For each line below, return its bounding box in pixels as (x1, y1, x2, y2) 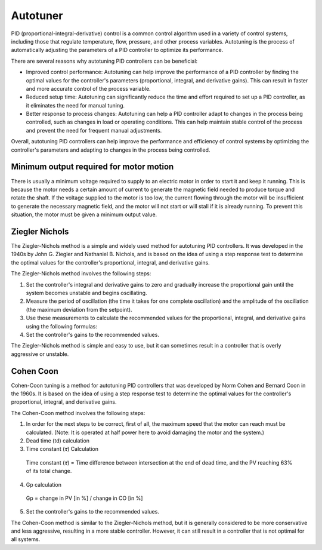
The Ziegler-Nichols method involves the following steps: (11, 270, 151, 277)
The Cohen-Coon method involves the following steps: (11, 409, 145, 416)
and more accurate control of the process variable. (26, 85, 151, 92)
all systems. (11, 536, 41, 543)
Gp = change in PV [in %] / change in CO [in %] (26, 494, 143, 502)
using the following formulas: (26, 322, 98, 330)
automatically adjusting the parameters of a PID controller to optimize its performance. (11, 47, 224, 54)
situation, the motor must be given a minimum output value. (11, 211, 157, 218)
